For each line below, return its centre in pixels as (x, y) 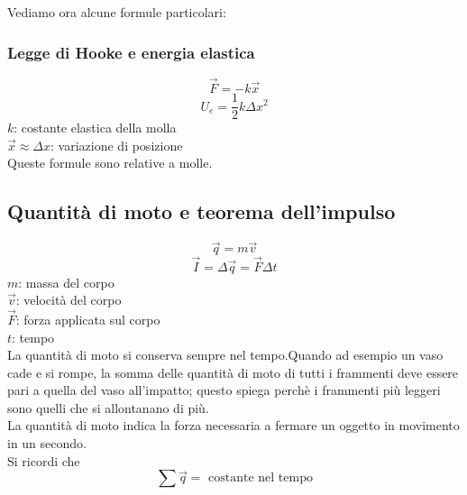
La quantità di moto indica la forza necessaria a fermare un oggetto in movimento (233, 425)
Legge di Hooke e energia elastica (131, 52)
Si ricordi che (44, 460)
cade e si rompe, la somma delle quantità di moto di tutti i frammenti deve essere (233, 372)
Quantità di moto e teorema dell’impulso (201, 211)
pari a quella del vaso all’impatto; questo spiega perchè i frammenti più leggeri (224, 390)
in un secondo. (47, 443)
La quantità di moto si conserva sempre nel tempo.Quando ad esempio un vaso (225, 355)
